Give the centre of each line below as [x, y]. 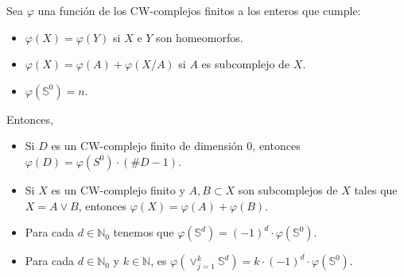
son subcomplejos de [288, 189]
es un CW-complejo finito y [118, 189]
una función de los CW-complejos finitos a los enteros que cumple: [199, 10]
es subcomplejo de [246, 64]
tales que [376, 189]
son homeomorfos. [200, 37]
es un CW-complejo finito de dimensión [147, 146]
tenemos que [144, 232]
